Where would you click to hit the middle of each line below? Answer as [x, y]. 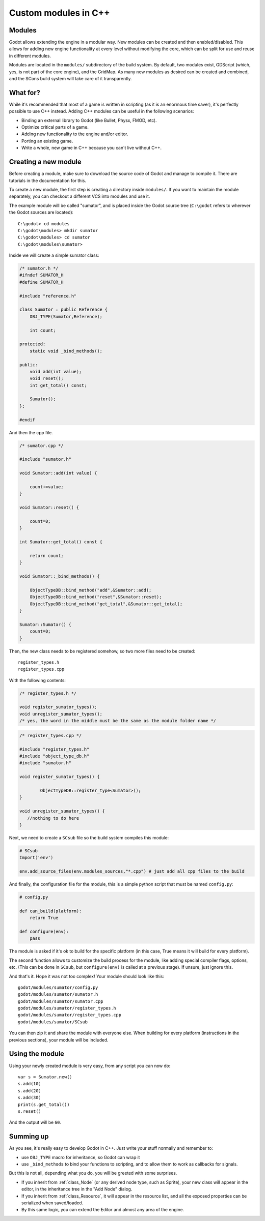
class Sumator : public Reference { [64, 310]
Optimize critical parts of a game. [55, 127]
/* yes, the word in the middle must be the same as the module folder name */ [118, 721]
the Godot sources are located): [41, 212]
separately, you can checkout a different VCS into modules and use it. [79, 196]
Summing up [29, 1137]
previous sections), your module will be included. [59, 1040]
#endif [27, 420]
